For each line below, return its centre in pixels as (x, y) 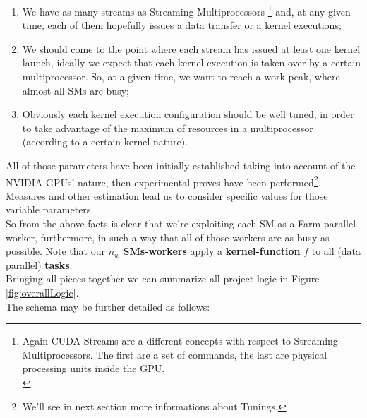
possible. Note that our (55, 251)
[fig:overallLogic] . (42, 292)
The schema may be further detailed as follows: (108, 306)
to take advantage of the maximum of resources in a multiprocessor (168, 127)
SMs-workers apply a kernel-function (212, 251)
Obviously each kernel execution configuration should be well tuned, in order (188, 114)
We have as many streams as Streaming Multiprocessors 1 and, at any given (186, 10)
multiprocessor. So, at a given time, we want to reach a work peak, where (181, 77)
